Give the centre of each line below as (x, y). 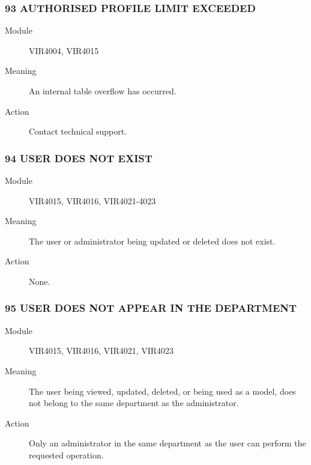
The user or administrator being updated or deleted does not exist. (152, 241)
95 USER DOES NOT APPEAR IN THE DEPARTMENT (151, 308)
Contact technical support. (78, 131)
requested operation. (66, 454)
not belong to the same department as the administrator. (134, 403)
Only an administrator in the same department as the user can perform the (168, 443)
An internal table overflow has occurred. (103, 91)
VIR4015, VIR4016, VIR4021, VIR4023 (101, 351)
